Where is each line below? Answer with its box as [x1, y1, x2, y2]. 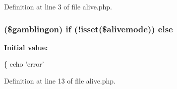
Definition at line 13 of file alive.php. [4, 76, 116, 86]
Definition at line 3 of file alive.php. [4, 1, 113, 11]
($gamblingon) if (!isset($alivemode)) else [4, 22, 173, 35]
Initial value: [4, 42, 48, 52]
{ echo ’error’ [4, 59, 44, 69]
